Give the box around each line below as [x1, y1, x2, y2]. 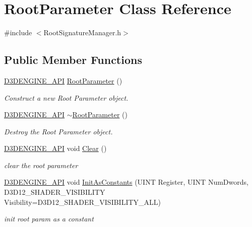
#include [4, 27, 32, 38]
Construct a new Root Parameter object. [4, 92, 129, 103]
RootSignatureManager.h [43, 27, 121, 38]
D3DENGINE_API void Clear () [4, 143, 107, 154]
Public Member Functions [4, 52, 142, 67]
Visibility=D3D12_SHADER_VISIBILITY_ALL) [4, 196, 161, 207]
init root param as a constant [4, 213, 94, 224]
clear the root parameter [4, 160, 78, 170]
